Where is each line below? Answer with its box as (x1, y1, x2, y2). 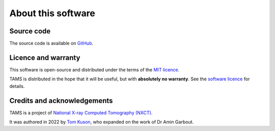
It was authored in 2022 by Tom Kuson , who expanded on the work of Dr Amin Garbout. (9, 119, 194, 125)
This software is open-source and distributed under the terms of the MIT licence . (9, 66, 180, 73)
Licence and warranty (9, 53, 80, 62)
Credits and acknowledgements (9, 96, 113, 105)
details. (9, 83, 25, 89)
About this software (9, 8, 95, 19)
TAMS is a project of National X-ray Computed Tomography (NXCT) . (9, 109, 153, 116)
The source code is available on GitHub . (9, 40, 94, 47)
